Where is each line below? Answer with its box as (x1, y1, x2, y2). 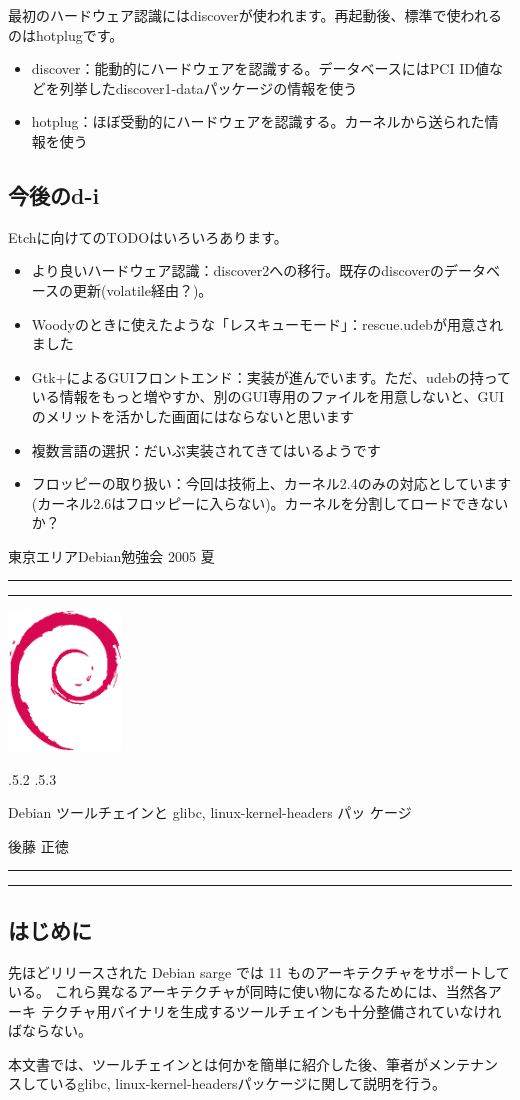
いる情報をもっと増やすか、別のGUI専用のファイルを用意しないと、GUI (31, 386, 505, 407)
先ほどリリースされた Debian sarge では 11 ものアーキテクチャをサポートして (8, 961, 510, 982)
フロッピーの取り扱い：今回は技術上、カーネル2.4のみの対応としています (31, 473, 512, 494)
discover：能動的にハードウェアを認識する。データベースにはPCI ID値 (31, 58, 489, 79)
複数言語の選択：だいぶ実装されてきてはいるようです (31, 439, 381, 460)
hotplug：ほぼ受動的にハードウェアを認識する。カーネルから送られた (31, 111, 485, 132)
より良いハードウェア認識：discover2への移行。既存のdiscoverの (31, 260, 444, 281)
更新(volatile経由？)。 (73, 279, 213, 300)
